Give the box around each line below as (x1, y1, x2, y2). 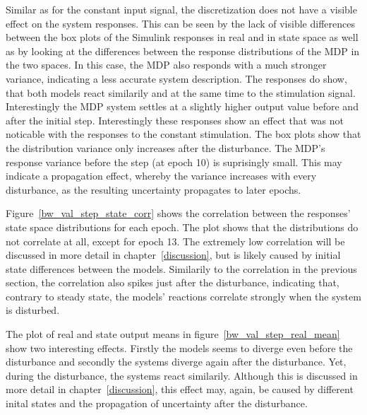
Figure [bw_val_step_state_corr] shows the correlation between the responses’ (6, 206, 351, 221)
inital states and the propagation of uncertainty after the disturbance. (6, 396, 308, 411)
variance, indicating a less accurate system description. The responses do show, (6, 71, 347, 86)
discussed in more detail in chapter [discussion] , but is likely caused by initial (6, 247, 341, 262)
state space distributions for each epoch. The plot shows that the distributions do (6, 219, 359, 234)
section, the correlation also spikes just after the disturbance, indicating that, (6, 275, 339, 290)
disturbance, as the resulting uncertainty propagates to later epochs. (6, 182, 301, 197)
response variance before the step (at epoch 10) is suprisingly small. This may (6, 154, 342, 169)
